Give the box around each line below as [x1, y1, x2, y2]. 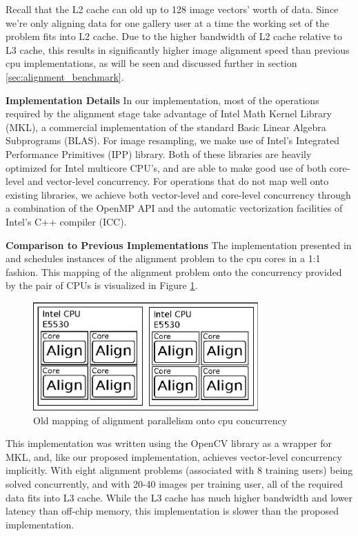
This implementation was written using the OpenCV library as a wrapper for [6, 436, 332, 450]
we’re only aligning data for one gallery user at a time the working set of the [6, 15, 329, 30]
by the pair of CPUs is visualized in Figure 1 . [6, 278, 198, 292]
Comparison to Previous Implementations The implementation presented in [6, 237, 352, 252]
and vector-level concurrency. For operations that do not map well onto [27, 174, 329, 188]
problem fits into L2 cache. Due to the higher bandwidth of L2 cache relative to [6, 29, 343, 43]
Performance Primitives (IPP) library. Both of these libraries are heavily [6, 146, 312, 161]
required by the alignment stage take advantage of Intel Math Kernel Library [6, 106, 332, 121]
